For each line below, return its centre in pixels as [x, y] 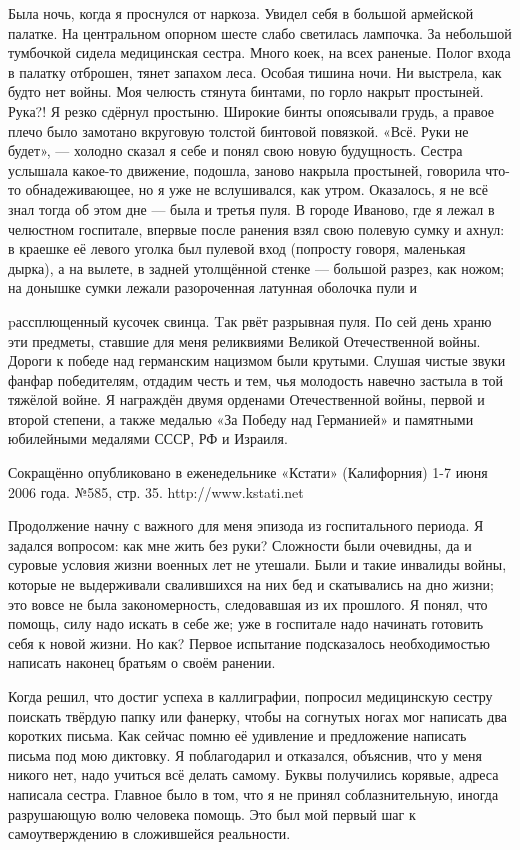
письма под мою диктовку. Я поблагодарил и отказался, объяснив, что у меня [245, 754]
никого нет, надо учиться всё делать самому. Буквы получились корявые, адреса [253, 774]
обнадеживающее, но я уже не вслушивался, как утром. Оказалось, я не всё [256, 189]
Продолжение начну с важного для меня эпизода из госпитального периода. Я [246, 525]
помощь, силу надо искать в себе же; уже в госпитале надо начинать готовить [246, 623]
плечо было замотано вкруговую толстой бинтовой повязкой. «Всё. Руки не [238, 130]
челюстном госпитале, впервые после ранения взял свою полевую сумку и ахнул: [256, 228]
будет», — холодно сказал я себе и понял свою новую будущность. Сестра [235, 150]
